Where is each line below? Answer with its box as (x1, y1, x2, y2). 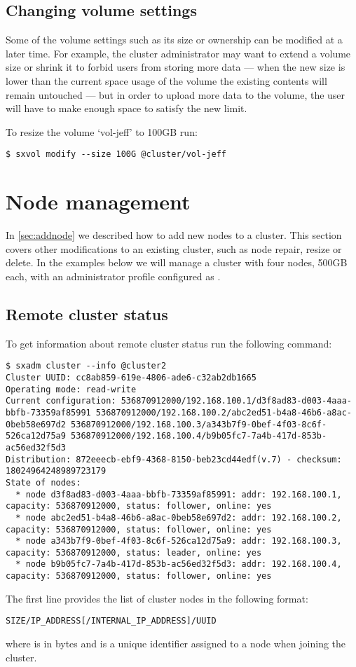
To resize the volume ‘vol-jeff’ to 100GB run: (6, 124, 198, 139)
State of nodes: (6, 477, 81, 488)
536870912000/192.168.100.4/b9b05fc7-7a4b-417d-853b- (71, 431, 327, 441)
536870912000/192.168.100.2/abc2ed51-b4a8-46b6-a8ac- (95, 407, 352, 418)
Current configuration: (6, 396, 116, 406)
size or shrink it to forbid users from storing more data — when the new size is (6, 60, 345, 74)
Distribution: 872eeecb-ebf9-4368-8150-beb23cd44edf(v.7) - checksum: (6, 454, 342, 465)
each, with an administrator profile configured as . (6, 268, 221, 283)
